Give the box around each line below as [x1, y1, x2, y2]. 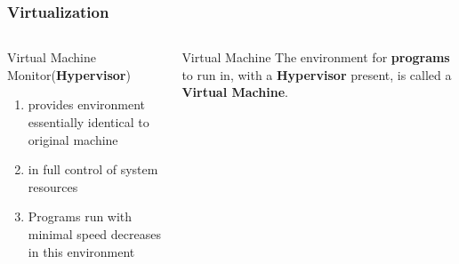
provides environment [28, 95, 146, 114]
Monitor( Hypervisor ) [7, 65, 131, 84]
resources [28, 177, 78, 196]
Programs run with [28, 207, 133, 226]
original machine [28, 130, 118, 148]
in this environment [28, 242, 135, 260]
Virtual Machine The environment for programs [181, 48, 450, 67]
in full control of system [28, 160, 158, 179]
